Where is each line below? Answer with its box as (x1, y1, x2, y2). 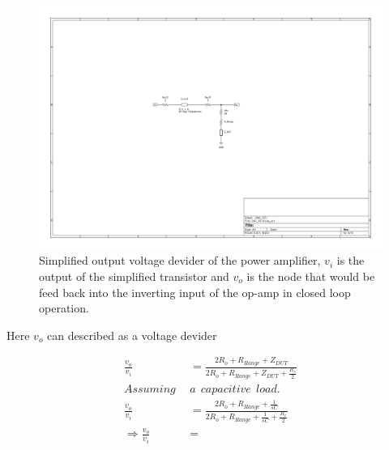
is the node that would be (246, 267, 375, 284)
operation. (39, 299, 89, 316)
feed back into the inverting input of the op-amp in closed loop (39, 283, 351, 300)
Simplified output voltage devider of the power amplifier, (39, 252, 321, 269)
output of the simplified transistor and (39, 267, 229, 284)
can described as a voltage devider (47, 326, 217, 343)
